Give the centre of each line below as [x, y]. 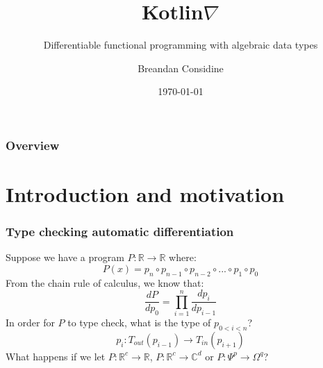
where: [183, 257]
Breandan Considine [181, 68]
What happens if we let [56, 356]
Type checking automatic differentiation [120, 232]
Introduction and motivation [145, 194]
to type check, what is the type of [139, 322]
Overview [33, 145]
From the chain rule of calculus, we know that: [105, 282]
